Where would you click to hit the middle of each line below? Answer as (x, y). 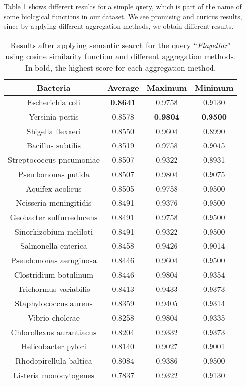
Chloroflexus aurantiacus (54, 332)
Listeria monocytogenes (53, 375)
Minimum (214, 87)
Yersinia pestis (54, 116)
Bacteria (54, 87)
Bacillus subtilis (54, 145)
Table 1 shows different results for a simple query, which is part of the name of (123, 6)
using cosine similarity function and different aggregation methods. (121, 56)
